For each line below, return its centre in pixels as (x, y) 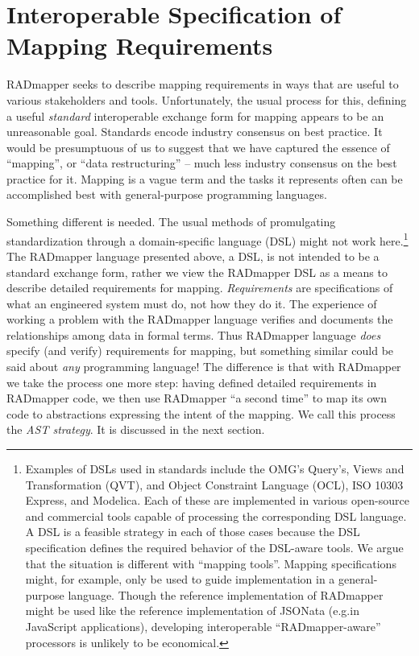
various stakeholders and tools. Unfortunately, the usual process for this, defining (207, 99)
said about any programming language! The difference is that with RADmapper (204, 367)
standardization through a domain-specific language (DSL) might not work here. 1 (207, 239)
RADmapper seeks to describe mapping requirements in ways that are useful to (203, 84)
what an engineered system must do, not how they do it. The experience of (192, 303)
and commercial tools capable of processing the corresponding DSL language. (216, 516)
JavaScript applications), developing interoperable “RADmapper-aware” (203, 626)
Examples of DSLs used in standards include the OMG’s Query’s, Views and (215, 469)
